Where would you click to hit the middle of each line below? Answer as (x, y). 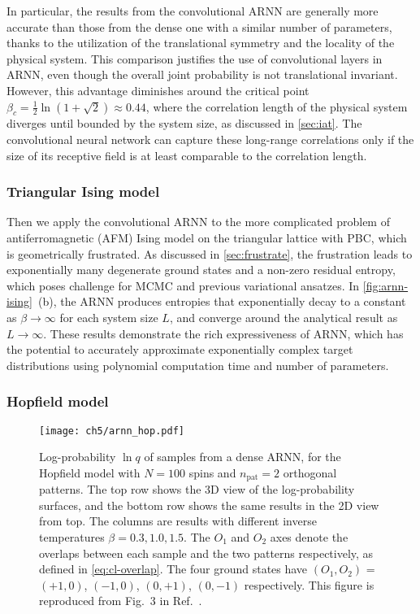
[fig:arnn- (385, 285)
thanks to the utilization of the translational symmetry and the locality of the (201, 43)
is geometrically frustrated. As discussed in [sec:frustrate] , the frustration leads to (210, 253)
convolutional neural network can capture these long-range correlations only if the (210, 139)
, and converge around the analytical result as (284, 317)
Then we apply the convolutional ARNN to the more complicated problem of (198, 222)
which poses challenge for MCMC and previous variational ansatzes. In (183, 285)
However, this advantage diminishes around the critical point (158, 90)
